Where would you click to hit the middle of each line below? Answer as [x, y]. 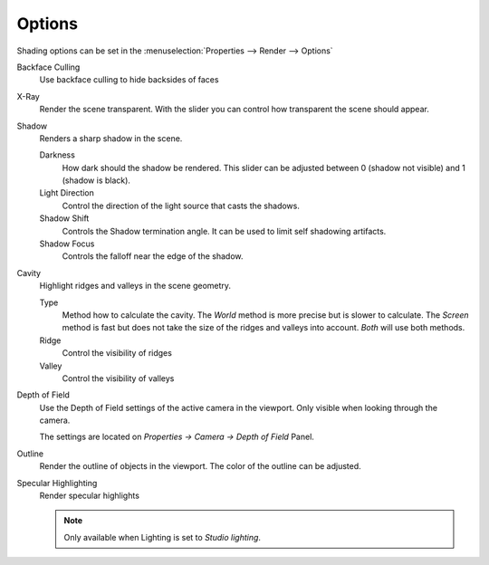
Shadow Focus [67, 244]
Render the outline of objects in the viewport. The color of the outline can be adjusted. [200, 466]
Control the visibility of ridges [117, 353]
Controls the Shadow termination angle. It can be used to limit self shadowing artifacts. [224, 231]
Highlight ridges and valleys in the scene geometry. [135, 286]
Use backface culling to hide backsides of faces [129, 80]
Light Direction [67, 193]
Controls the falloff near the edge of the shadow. [153, 256]
